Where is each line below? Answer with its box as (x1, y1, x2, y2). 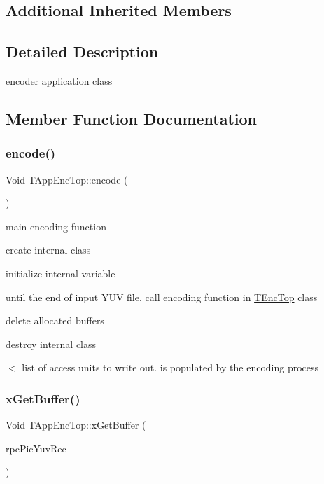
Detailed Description (6, 41, 159, 62)
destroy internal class (6, 336, 97, 351)
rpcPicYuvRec (6, 441, 66, 455)
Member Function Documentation (6, 107, 258, 129)
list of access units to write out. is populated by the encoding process (22, 360, 319, 375)
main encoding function (6, 219, 106, 233)
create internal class (6, 242, 91, 257)
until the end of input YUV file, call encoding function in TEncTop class (6, 289, 318, 304)
